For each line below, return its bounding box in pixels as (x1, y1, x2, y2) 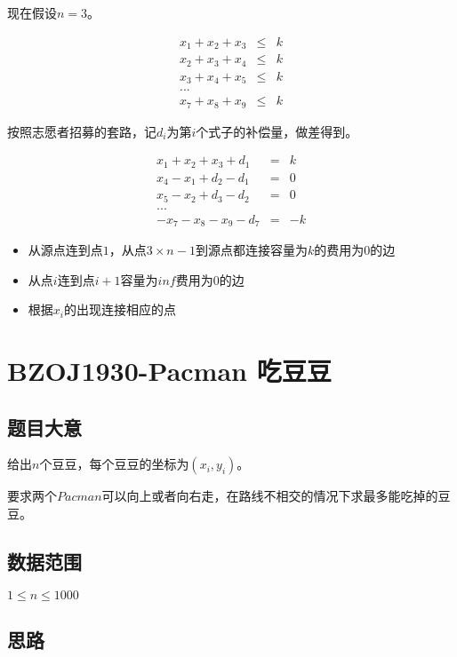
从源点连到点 (28, 241, 103, 259)
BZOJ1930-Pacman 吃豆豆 (7, 352, 332, 389)
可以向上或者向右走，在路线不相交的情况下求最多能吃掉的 (101, 487, 438, 505)
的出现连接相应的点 (63, 300, 176, 319)
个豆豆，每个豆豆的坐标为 (39, 455, 189, 473)
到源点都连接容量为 (195, 241, 308, 259)
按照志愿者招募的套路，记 (7, 122, 156, 140)
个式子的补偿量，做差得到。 (196, 122, 358, 140)
